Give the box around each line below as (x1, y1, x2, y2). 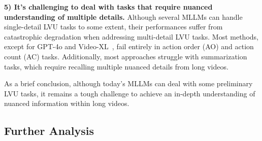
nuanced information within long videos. (4, 98, 129, 109)
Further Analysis (4, 123, 94, 138)
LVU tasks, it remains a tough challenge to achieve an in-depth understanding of (4, 88, 255, 98)
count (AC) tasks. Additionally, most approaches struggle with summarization (4, 51, 247, 61)
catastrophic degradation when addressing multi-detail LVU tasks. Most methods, (4, 31, 258, 42)
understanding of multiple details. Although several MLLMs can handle (4, 11, 243, 22)
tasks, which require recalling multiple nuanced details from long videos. (4, 61, 228, 72)
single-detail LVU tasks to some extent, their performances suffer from (4, 21, 223, 32)
